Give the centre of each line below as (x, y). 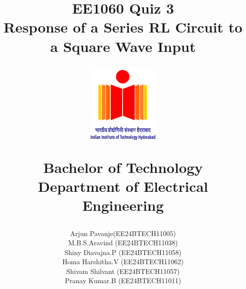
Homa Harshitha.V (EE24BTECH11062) (123, 262)
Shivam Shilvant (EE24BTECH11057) (123, 271)
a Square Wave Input (123, 46)
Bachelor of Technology (123, 167)
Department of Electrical (123, 186)
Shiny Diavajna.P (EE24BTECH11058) (123, 252)
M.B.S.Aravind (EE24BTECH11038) (123, 243)
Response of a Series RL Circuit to (123, 27)
